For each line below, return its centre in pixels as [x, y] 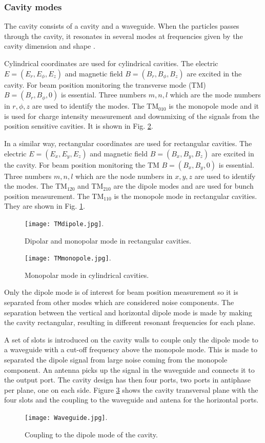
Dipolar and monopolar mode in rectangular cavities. [108, 240]
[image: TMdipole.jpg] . [64, 223]
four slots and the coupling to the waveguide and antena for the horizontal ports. [131, 400]
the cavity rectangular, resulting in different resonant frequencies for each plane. [130, 322]
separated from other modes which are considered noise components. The [119, 302]
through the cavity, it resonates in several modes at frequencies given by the [124, 36]
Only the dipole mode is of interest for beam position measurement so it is [121, 292]
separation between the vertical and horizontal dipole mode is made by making [128, 312]
